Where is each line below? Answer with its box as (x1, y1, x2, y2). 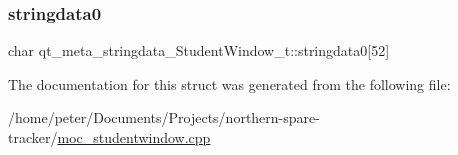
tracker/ (8, 127, 58, 147)
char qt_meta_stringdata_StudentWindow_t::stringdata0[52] (8, 40, 390, 61)
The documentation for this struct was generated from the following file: (8, 73, 451, 94)
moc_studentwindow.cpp (57, 127, 211, 147)
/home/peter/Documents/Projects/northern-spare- (8, 107, 320, 128)
